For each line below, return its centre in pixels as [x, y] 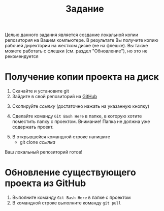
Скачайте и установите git [41, 91]
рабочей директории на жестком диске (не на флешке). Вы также [76, 46]
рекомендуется [22, 56]
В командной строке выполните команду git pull [67, 203]
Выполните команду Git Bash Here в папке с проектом [71, 198]
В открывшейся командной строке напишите [61, 137]
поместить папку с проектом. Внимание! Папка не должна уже [81, 122]
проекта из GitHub [45, 183]
